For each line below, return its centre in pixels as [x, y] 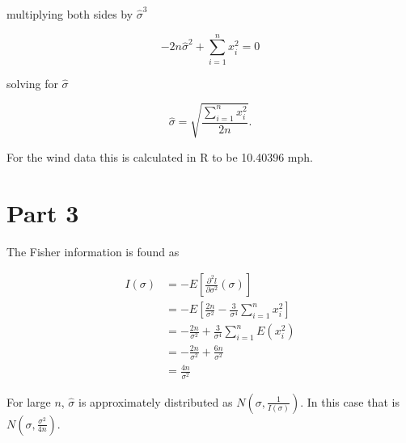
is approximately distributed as [156, 401]
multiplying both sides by [70, 14]
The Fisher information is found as [93, 251]
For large [29, 401]
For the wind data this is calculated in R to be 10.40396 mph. [160, 156]
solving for [32, 83]
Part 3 [43, 212]
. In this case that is [350, 401]
